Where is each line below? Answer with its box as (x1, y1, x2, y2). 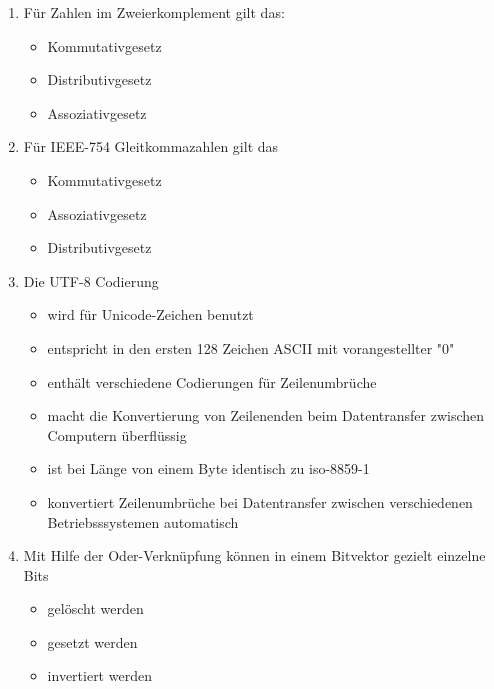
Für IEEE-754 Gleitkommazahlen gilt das (23, 136, 279, 157)
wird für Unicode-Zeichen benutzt (47, 304, 254, 325)
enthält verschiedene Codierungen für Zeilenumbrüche (47, 371, 377, 392)
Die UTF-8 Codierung (23, 270, 159, 291)
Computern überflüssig (47, 424, 187, 445)
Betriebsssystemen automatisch (47, 511, 239, 532)
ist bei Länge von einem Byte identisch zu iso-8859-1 (47, 458, 370, 479)
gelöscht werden (47, 598, 144, 619)
